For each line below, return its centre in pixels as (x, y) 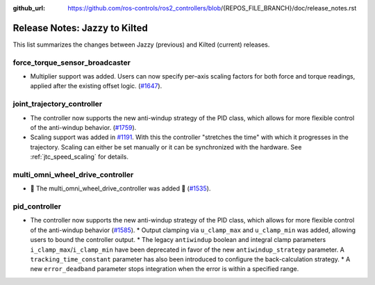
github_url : (29, 8)
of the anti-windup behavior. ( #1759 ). (83, 127)
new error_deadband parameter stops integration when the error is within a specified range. (165, 269)
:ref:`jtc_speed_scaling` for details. (79, 157)
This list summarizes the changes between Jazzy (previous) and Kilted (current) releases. (141, 44)
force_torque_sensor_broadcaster (72, 63)
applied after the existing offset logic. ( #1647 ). (96, 86)
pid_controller (37, 206)
